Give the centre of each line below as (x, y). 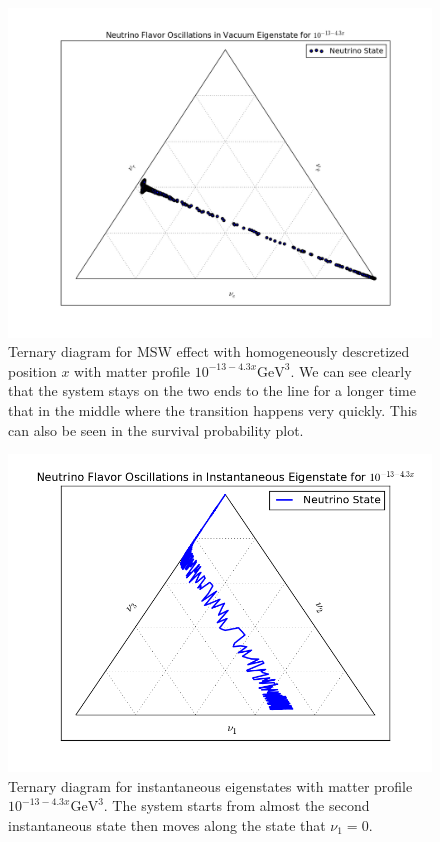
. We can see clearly (351, 370)
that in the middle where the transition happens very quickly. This (213, 409)
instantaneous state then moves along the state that (167, 824)
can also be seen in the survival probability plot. (156, 429)
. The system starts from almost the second (236, 805)
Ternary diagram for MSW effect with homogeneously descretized (209, 351)
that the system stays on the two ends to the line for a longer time (212, 390)
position (32, 370)
